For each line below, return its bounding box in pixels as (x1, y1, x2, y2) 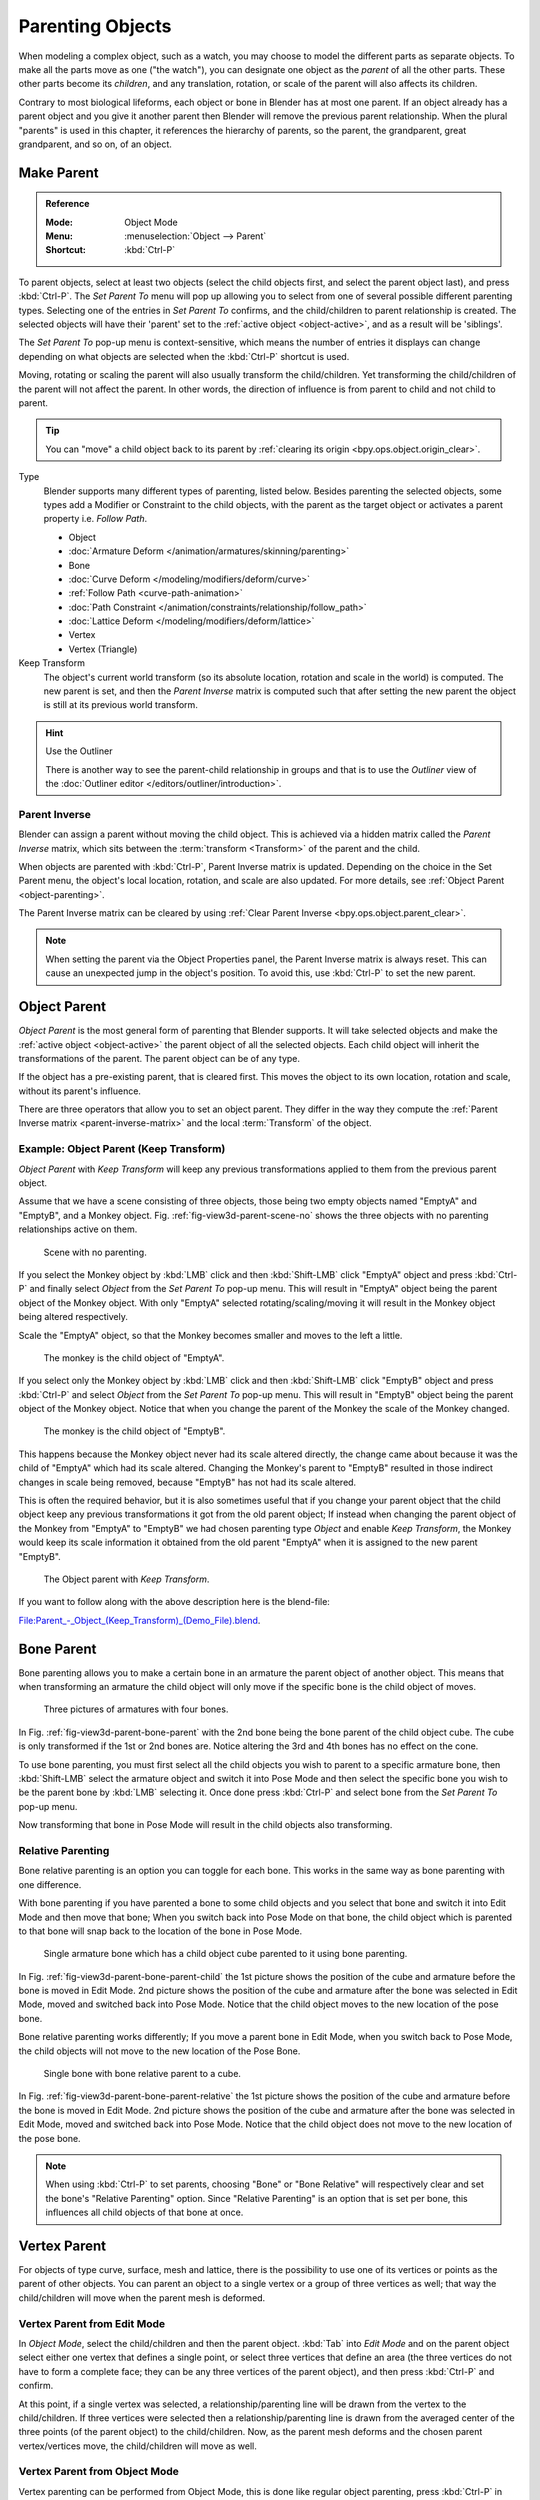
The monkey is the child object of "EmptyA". (43, 1351, 225, 1364)
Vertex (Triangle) (68, 643, 138, 655)
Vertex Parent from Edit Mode (18, 2316, 165, 2330)
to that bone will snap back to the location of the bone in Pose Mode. (18, 1925, 303, 1937)
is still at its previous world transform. (43, 699, 199, 711)
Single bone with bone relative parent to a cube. (43, 2068, 242, 2080)
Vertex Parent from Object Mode (18, 2465, 180, 2479)
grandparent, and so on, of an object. (18, 138, 172, 150)
